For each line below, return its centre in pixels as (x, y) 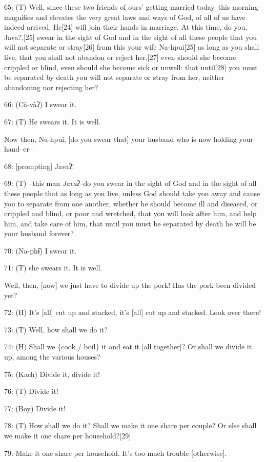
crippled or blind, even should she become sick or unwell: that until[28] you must (131, 67)
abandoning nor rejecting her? (51, 87)
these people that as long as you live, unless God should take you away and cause (132, 193)
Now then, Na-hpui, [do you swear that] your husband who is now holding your (129, 139)
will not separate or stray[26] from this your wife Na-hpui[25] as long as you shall (132, 47)
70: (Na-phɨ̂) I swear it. (40, 250)
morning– (247, 7)
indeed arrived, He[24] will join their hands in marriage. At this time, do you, (126, 27)
